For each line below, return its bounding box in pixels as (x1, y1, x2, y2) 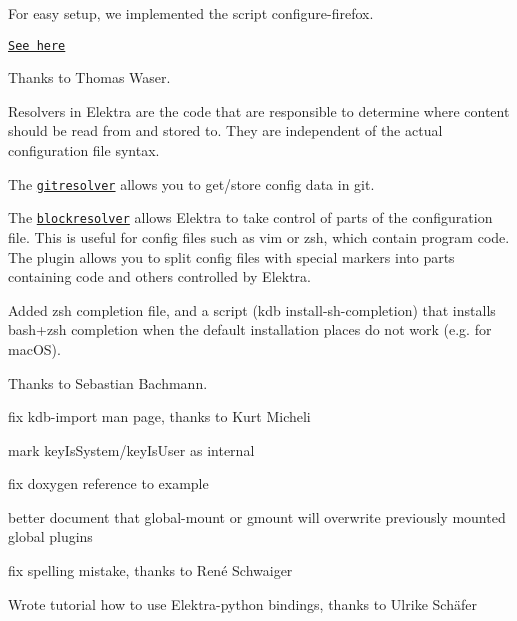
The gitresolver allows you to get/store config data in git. (8, 173, 375, 194)
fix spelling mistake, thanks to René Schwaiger (8, 560, 293, 581)
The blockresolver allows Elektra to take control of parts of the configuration (8, 207, 493, 228)
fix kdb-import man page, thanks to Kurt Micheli (8, 406, 311, 427)
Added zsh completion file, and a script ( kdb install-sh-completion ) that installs (8, 299, 496, 320)
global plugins (8, 526, 93, 547)
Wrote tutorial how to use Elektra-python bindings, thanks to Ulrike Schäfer (8, 593, 477, 614)
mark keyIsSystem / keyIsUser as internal (8, 439, 255, 460)
